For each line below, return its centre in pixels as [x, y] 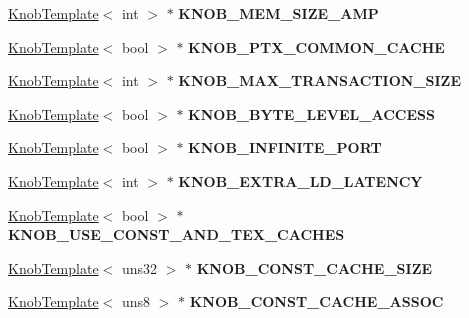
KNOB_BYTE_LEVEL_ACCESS [311, 113]
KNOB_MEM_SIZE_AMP [278, 13]
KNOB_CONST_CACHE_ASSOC [316, 301]
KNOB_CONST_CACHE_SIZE [314, 267]
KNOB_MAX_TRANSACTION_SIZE [320, 80]
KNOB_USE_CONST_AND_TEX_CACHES [176, 234]
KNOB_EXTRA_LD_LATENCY [300, 180]
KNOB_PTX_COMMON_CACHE [316, 46]
